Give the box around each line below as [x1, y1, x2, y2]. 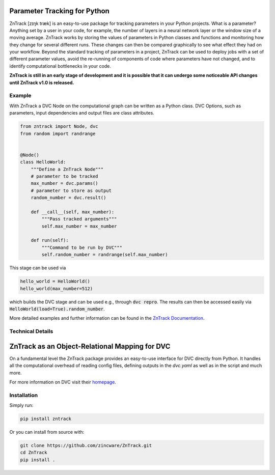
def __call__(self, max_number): [31, 209, 115, 215]
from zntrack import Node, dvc [20, 124, 99, 129]
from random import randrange [20, 130, 96, 136]
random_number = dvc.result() [31, 195, 106, 201]
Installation [9, 392, 38, 399]
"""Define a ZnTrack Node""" [31, 166, 104, 172]
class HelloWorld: [20, 159, 66, 165]
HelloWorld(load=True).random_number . [9, 305, 105, 312]
